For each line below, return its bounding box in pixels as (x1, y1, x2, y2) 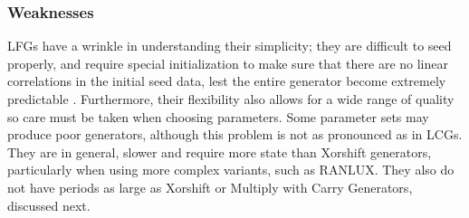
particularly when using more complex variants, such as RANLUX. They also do (7, 160, 455, 179)
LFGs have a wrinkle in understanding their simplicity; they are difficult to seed (7, 36, 452, 55)
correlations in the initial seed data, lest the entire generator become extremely (7, 71, 446, 90)
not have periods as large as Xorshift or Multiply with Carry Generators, (7, 177, 413, 196)
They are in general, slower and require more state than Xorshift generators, (7, 142, 432, 161)
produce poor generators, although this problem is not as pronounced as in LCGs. (7, 125, 463, 144)
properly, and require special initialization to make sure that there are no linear (7, 53, 449, 72)
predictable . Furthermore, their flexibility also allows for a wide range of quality (7, 90, 455, 108)
